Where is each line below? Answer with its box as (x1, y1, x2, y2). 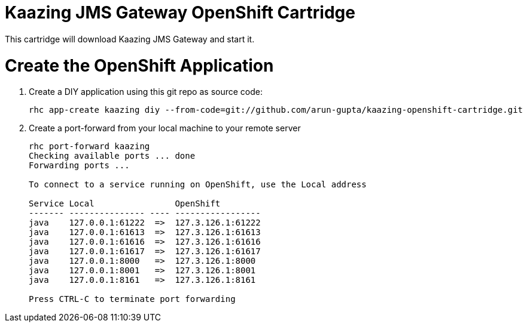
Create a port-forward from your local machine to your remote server (29, 123, 301, 134)
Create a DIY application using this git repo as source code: (29, 87, 263, 97)
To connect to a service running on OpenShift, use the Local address (29, 180, 367, 190)
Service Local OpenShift (29, 199, 221, 209)
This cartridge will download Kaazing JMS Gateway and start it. (5, 33, 255, 44)
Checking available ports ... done (29, 151, 196, 161)
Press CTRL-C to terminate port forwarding (29, 294, 236, 304)
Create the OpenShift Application (5, 55, 274, 76)
